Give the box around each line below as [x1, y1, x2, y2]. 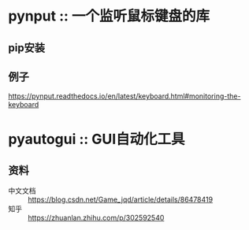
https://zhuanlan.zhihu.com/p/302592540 [28, 213, 165, 223]
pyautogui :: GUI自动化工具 [8, 130, 185, 148]
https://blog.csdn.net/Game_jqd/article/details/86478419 [28, 195, 214, 205]
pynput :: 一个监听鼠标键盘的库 [8, 7, 210, 25]
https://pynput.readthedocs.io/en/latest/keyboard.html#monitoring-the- [8, 91, 241, 101]
